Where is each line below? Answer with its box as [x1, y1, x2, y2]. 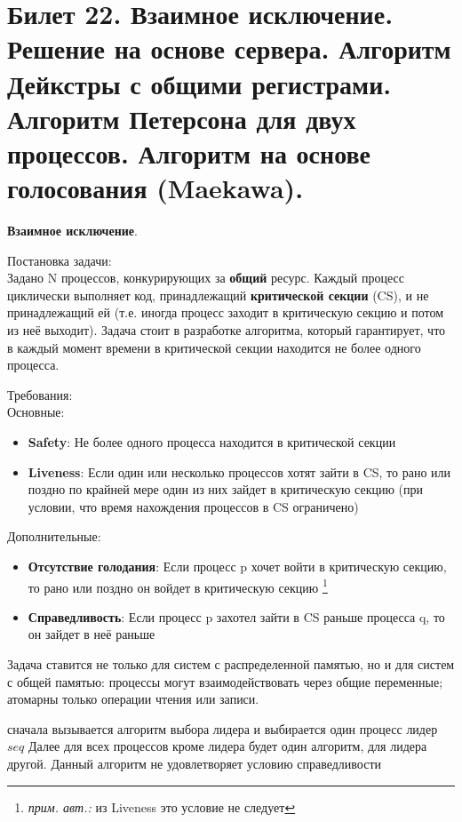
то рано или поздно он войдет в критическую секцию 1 [28, 575, 328, 596]
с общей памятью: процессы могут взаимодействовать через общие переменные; [7, 672, 443, 690]
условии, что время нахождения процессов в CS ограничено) [28, 497, 359, 515]
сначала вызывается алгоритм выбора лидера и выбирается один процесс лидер [7, 719, 438, 738]
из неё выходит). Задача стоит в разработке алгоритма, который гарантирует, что [7, 321, 446, 339]
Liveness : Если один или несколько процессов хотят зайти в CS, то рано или [28, 462, 451, 481]
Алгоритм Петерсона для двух [7, 100, 356, 136]
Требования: [7, 385, 73, 403]
